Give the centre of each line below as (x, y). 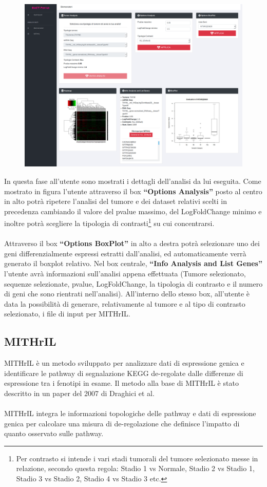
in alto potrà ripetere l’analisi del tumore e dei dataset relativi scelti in (116, 201)
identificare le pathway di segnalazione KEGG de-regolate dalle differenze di (124, 373)
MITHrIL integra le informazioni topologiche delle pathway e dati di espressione (130, 413)
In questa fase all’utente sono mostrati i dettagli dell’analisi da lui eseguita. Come (133, 181)
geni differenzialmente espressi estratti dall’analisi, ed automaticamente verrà (125, 253)
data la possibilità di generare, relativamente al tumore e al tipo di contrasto (125, 303)
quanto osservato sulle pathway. (54, 433)
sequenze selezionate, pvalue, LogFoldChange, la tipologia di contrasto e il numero (133, 283)
